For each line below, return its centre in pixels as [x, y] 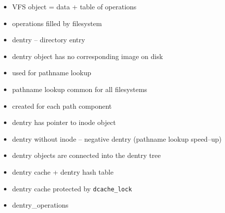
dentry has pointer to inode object [64, 122]
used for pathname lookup [52, 73]
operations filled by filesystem [57, 23]
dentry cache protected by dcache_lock [72, 188]
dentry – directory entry [49, 40]
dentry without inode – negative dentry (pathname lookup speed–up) [117, 138]
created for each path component [62, 106]
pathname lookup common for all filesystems [80, 89]
